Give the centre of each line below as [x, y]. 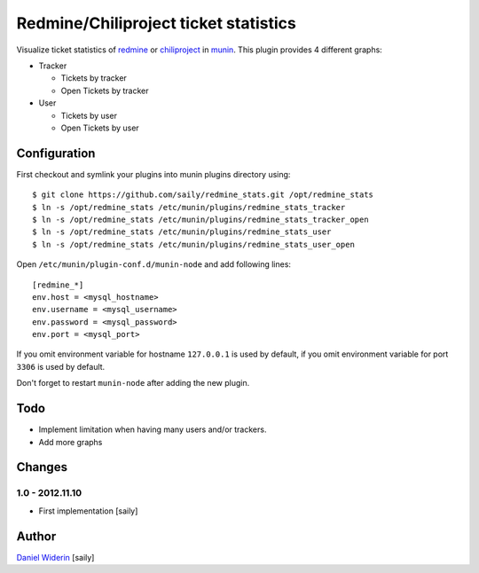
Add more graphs [71, 442]
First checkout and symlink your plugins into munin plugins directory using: [153, 174]
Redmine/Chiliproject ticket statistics [156, 23]
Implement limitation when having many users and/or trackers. [153, 429]
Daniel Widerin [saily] [55, 557]
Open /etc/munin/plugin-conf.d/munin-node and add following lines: [154, 264]
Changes [42, 467]
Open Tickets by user [100, 128]
